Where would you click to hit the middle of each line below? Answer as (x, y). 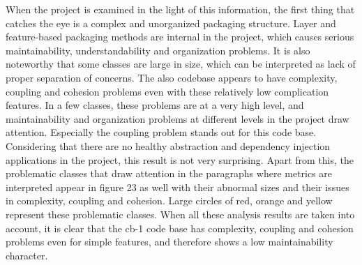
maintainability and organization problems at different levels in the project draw (178, 118)
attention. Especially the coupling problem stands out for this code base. (161, 132)
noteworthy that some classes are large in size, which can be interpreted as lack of (181, 64)
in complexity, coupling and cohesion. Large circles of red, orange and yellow (169, 200)
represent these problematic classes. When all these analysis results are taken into (180, 214)
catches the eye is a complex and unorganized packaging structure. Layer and (171, 23)
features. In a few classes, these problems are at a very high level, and (155, 105)
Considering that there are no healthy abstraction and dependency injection (168, 145)
